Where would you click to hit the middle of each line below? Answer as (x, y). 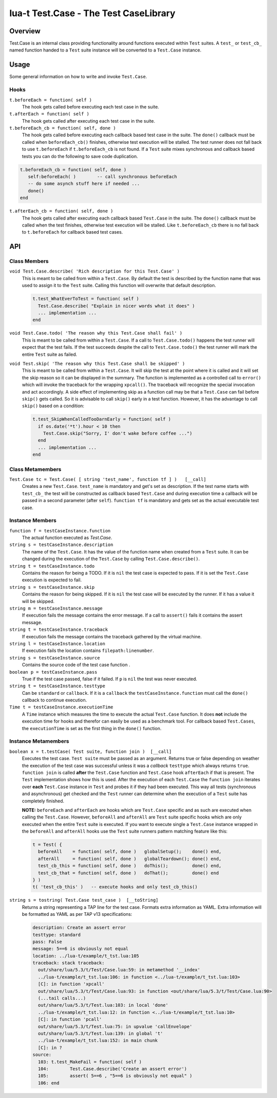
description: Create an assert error (79, 928)
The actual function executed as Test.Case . (67, 538)
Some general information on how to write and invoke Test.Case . (78, 77)
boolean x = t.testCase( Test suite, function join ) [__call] (91, 751)
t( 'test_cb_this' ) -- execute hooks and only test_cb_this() (115, 887)
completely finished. (43, 801)
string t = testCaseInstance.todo (52, 566)
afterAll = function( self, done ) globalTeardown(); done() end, (130, 859)
